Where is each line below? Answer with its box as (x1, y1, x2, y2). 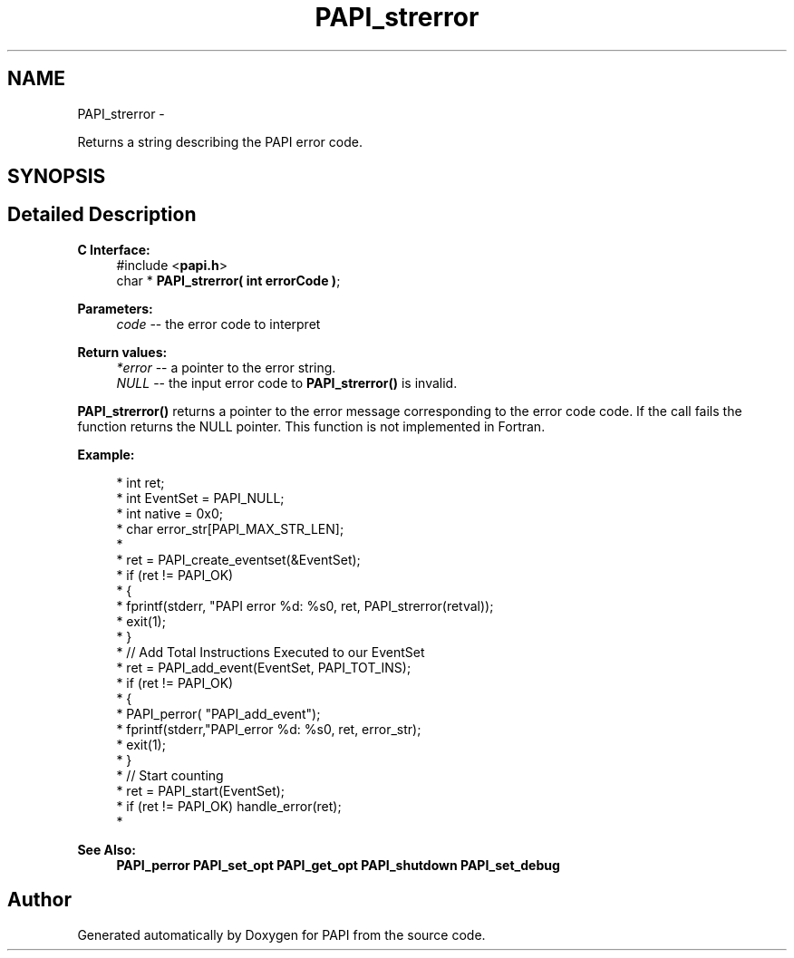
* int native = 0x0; (116, 505, 224, 521)
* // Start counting (116, 767, 224, 783)
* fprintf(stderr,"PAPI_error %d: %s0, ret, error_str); (116, 721, 421, 737)
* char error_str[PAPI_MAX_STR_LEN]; (116, 520, 344, 537)
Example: (77, 446, 135, 462)
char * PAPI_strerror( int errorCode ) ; (116, 272, 341, 288)
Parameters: (77, 300, 153, 316)
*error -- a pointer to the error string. (116, 359, 336, 375)
